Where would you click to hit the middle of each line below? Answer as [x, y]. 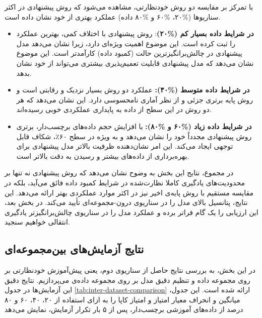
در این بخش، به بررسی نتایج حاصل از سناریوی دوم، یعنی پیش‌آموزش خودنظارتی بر [130, 270]
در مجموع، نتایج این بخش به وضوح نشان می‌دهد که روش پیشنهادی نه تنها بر [119, 173]
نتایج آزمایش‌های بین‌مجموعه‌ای [74, 249]
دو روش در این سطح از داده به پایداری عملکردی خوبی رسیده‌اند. [114, 109]
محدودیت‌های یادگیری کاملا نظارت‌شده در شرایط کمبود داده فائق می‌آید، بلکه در [125, 182]
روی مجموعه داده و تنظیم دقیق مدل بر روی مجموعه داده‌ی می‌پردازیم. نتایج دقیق [127, 280]
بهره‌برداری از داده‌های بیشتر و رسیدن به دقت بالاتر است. [103, 155]
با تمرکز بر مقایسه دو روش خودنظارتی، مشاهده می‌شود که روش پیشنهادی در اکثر [129, 7]
